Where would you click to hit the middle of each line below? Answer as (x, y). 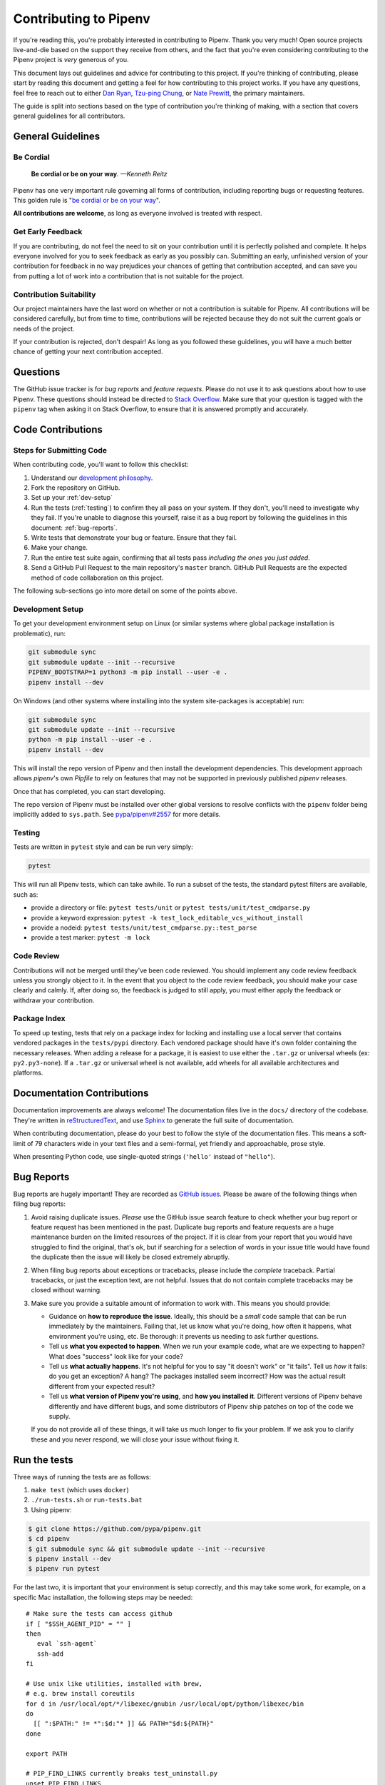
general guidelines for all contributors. (69, 116)
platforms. (28, 1073)
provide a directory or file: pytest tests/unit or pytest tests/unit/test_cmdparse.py (170, 907)
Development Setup (48, 609)
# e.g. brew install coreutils (81, 1694)
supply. (60, 1416)
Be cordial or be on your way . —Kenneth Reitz (99, 174)
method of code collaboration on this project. (97, 578)
